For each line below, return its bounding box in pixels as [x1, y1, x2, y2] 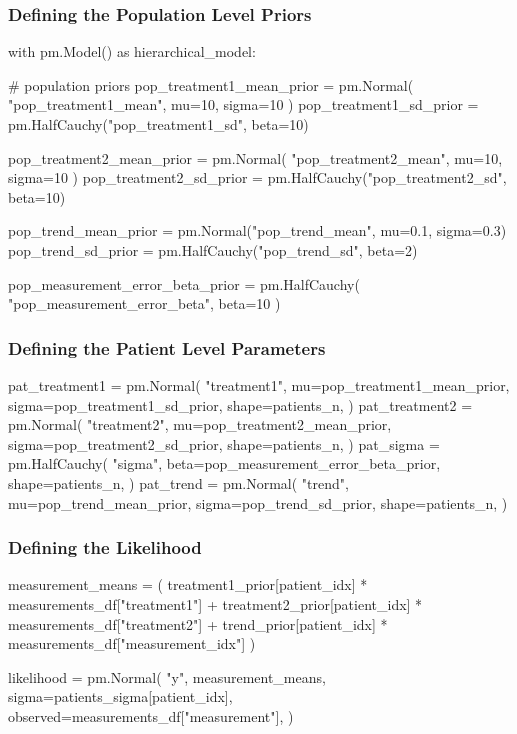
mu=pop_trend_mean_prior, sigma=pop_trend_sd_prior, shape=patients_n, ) [8, 492, 508, 513]
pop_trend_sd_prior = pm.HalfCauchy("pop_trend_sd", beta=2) [8, 239, 418, 260]
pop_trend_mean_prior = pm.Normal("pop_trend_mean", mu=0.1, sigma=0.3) [8, 220, 507, 241]
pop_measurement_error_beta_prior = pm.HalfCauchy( [8, 273, 360, 294]
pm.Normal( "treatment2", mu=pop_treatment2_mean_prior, [8, 414, 392, 435]
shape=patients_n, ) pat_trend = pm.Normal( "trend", [8, 472, 349, 493]
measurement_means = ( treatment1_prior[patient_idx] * [8, 574, 368, 595]
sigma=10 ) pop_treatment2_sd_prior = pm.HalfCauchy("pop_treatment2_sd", [8, 167, 507, 188]
